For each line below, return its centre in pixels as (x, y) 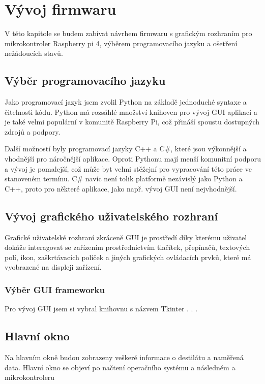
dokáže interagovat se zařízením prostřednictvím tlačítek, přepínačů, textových (127, 247)
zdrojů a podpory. (33, 131)
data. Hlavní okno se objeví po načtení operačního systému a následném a (120, 367)
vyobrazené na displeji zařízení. (53, 267)
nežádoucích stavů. (34, 53)
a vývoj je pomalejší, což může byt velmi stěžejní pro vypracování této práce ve (128, 168)
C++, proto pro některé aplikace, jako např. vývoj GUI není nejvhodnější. (121, 188)
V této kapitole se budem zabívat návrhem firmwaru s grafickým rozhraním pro (128, 33)
